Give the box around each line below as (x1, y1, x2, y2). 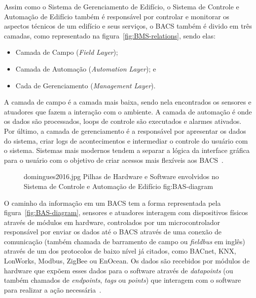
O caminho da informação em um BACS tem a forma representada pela (4, 197, 221, 208)
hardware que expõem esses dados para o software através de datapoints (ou (4, 265, 233, 275)
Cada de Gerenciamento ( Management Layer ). (15, 80, 156, 90)
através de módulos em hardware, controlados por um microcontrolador (4, 217, 220, 227)
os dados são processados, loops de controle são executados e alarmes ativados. (4, 116, 242, 126)
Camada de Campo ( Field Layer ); (15, 47, 118, 57)
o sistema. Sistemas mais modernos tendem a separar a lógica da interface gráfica (4, 145, 250, 155)
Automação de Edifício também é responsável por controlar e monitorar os (4, 11, 229, 21)
